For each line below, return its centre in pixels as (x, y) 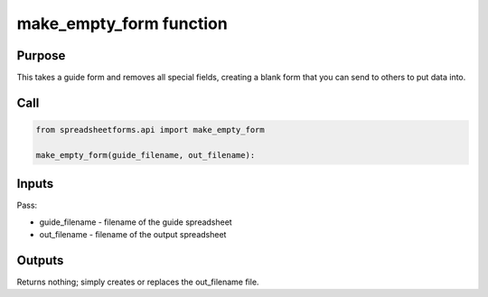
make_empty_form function (122, 23)
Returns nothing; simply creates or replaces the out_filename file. (138, 282)
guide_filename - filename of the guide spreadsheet (136, 222)
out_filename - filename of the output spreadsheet (133, 235)
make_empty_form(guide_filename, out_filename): (145, 155)
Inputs (35, 184)
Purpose (41, 56)
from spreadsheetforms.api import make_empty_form (150, 130)
